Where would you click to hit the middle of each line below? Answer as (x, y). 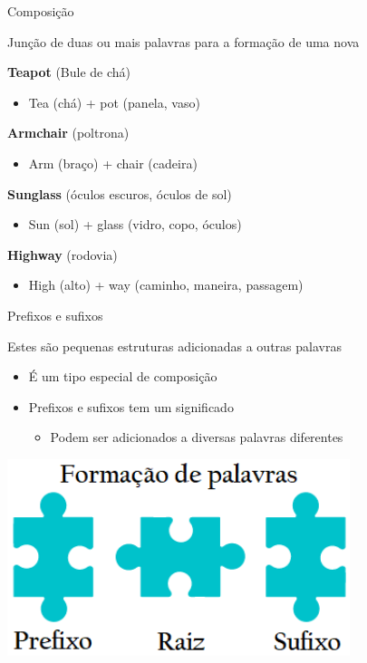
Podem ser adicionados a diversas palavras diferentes (197, 437)
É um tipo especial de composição (123, 376)
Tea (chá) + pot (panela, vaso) (114, 102)
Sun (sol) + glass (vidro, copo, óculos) (135, 224)
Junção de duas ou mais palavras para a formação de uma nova (183, 41)
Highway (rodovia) (63, 254)
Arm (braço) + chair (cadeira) (113, 163)
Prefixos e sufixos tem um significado (131, 406)
